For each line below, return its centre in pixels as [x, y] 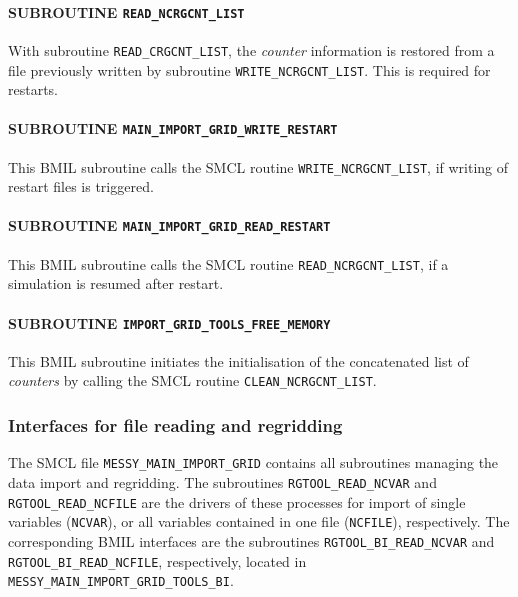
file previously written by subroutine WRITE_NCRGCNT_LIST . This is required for [249, 69]
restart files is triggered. [81, 186]
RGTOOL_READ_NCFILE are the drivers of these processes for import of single [237, 501]
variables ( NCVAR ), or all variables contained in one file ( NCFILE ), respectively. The [259, 521]
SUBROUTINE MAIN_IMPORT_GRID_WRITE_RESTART [173, 128]
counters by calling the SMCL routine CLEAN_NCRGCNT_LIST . [192, 380]
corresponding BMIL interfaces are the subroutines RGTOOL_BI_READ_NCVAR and [251, 540]
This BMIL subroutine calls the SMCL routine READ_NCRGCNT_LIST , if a [228, 263]
